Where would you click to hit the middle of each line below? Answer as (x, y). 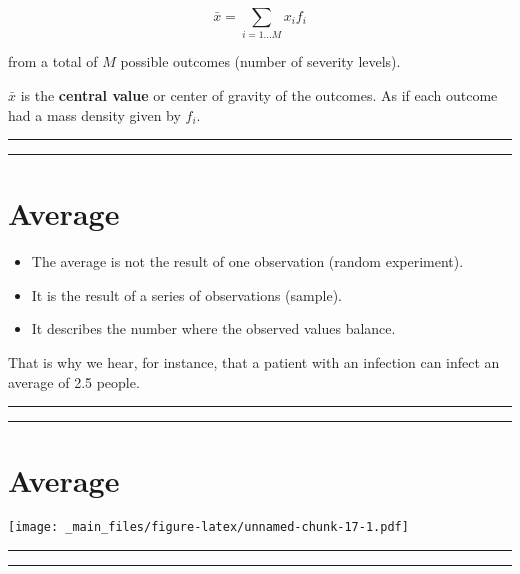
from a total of (53, 61)
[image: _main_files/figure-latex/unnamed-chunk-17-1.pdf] (208, 527)
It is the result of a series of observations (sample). (186, 294)
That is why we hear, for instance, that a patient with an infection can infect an (254, 362)
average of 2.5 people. (74, 381)
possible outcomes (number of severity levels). (260, 61)
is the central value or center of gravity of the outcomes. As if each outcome (259, 94)
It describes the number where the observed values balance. (213, 328)
